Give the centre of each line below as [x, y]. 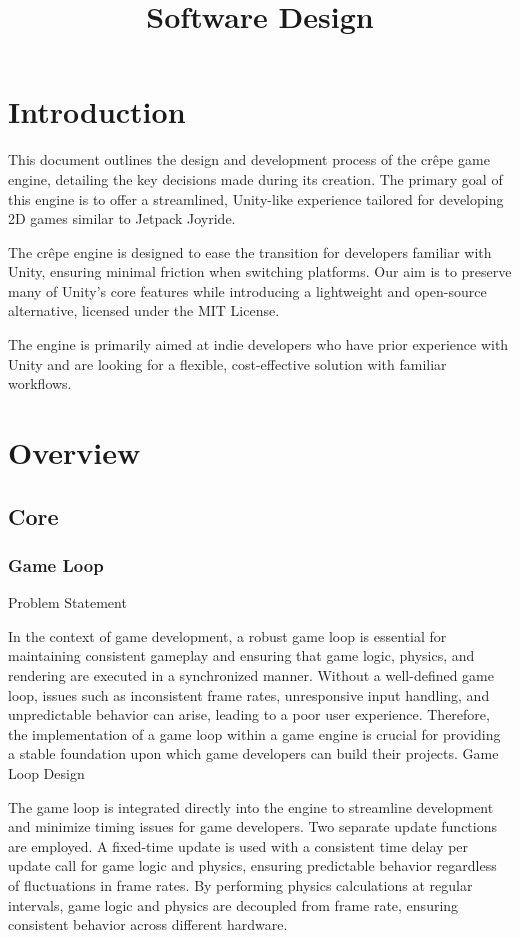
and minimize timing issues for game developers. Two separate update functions [253, 826]
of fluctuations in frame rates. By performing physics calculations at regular [240, 884]
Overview [74, 452]
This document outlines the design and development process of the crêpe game [249, 159]
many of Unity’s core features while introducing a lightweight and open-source [247, 290]
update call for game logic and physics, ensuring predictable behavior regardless [252, 865]
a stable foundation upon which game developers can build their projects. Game [253, 753]
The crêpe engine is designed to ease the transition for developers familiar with [250, 251]
